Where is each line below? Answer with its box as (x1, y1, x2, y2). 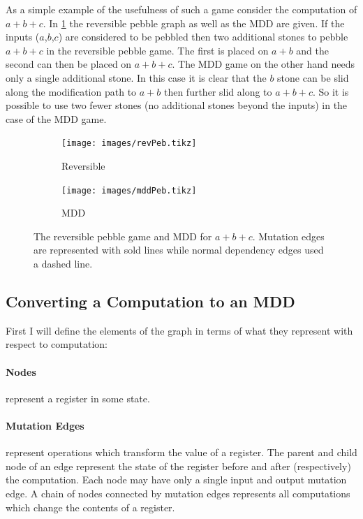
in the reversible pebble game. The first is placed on (46, 43, 269, 57)
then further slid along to (163, 84, 272, 98)
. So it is (312, 84, 349, 98)
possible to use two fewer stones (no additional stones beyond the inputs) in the (6, 98, 348, 112)
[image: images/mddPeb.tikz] (61, 185, 197, 196)
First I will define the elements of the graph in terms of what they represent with (6, 323, 353, 337)
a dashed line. (34, 256, 93, 271)
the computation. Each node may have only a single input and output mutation (6, 472, 347, 487)
